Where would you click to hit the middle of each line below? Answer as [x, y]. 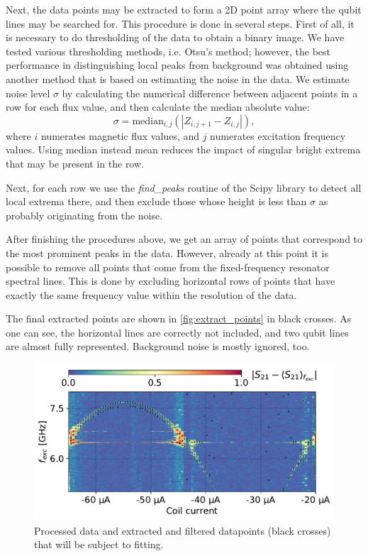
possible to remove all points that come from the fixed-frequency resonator [168, 267]
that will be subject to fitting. [99, 544]
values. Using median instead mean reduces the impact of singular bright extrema [183, 149]
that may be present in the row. [75, 163]
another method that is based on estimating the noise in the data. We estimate [178, 78]
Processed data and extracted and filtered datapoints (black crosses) [183, 530]
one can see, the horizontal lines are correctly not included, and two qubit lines [177, 332]
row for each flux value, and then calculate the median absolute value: [158, 107]
